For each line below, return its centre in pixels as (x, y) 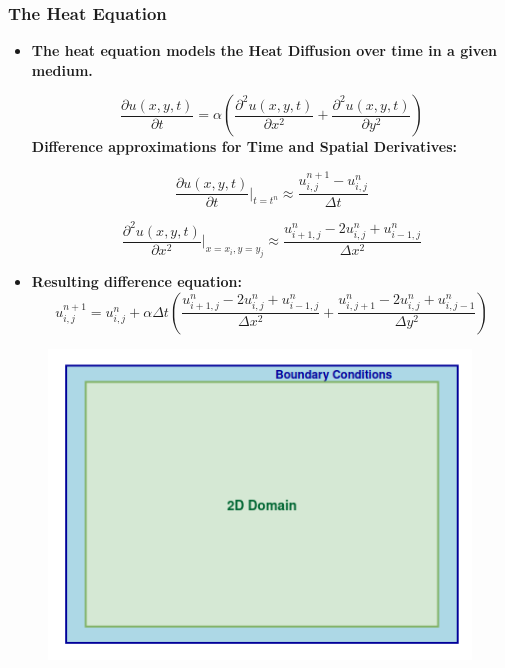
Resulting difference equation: (136, 280)
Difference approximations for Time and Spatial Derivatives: (244, 146)
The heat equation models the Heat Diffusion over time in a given (264, 50)
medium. (62, 69)
